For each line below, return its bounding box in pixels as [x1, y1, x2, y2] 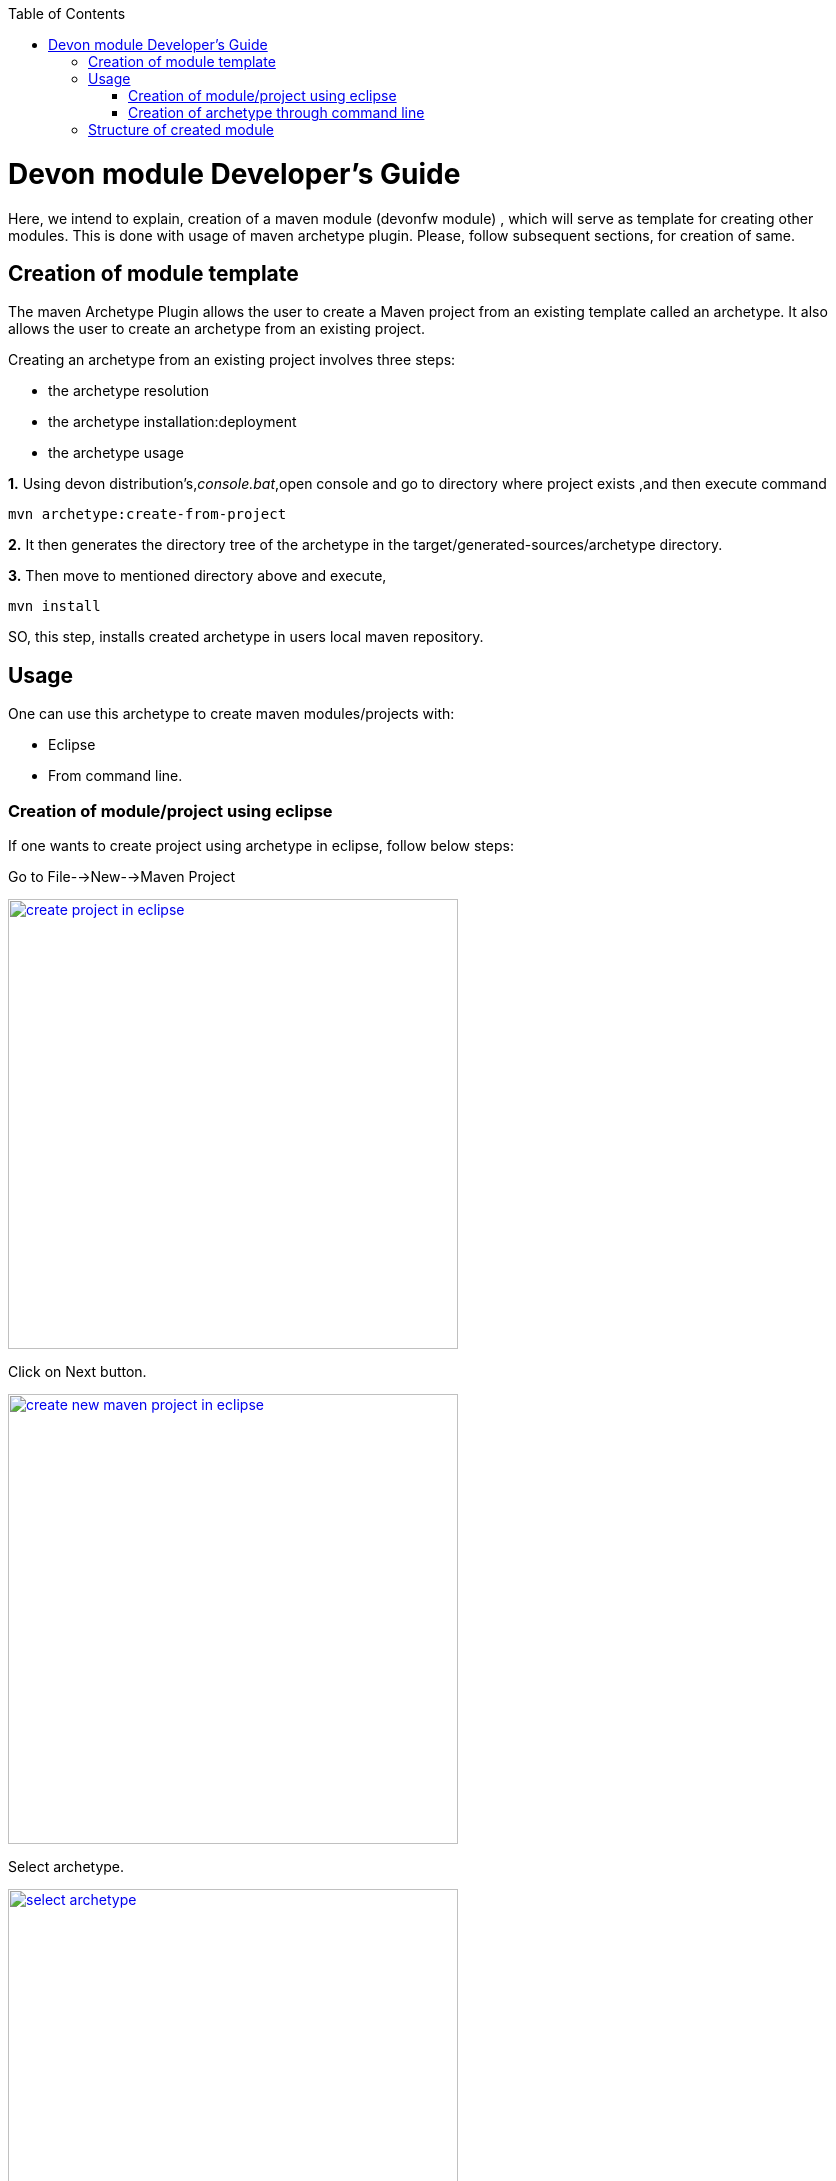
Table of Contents [8, 5, 126, 22]
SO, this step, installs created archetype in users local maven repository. [8, 628, 484, 646]
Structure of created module [88, 121, 274, 138]
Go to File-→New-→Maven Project [8, 867, 236, 885]
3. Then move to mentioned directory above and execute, [8, 567, 387, 585]
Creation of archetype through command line [128, 104, 425, 121]
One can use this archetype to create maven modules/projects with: [8, 705, 455, 723]
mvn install [8, 598, 101, 615]
